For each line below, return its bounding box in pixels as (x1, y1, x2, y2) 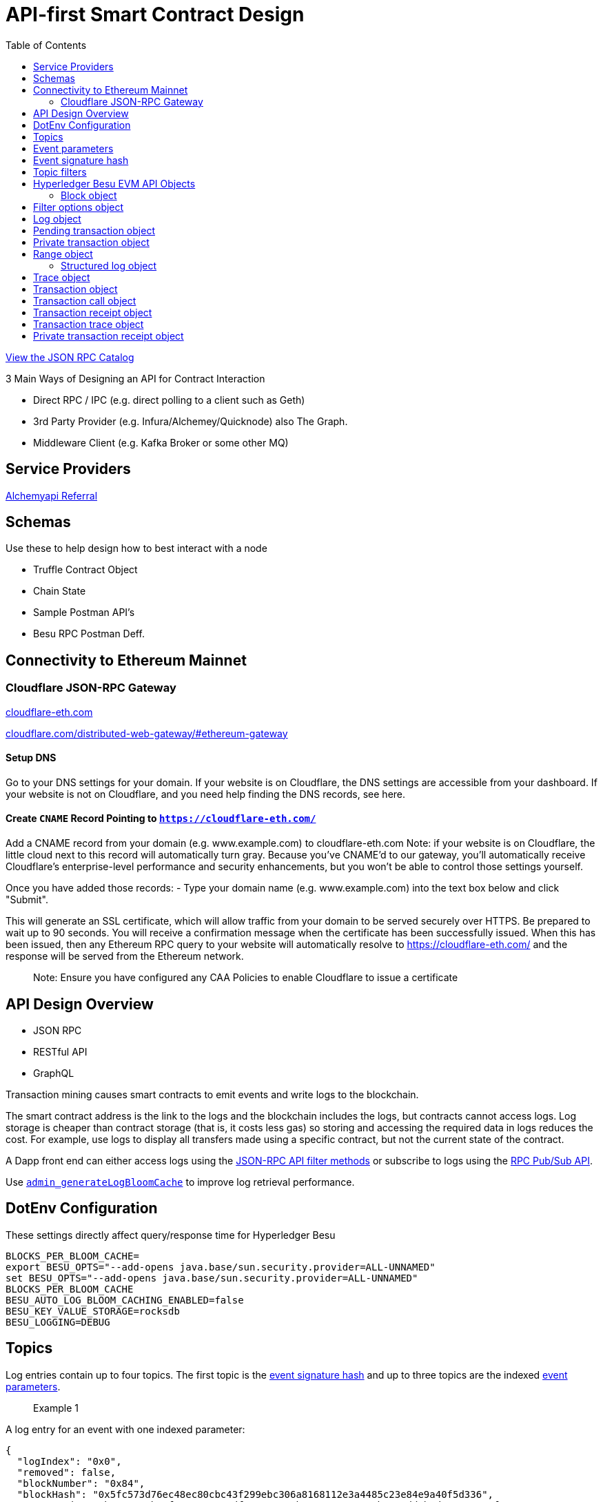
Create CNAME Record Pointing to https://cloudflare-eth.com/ (6, 812, 316, 825)
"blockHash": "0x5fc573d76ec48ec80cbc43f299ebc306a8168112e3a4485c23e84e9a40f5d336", (17, 1488, 494, 1500)
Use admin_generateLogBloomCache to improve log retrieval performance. (6, 1175, 355, 1188)
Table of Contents (6, 39, 87, 51)
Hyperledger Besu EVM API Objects (33, 177, 196, 189)
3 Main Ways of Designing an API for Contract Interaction (6, 372, 265, 384)
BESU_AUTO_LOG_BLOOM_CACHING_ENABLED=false (6, 1294, 244, 1306)
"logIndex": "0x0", (17, 1455, 122, 1467)
